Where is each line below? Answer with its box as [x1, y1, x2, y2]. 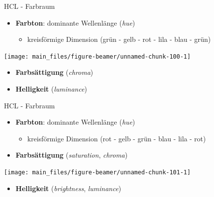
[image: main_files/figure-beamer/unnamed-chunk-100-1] [4, 53, 191, 60]
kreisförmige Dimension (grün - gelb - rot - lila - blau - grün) [27, 34, 211, 44]
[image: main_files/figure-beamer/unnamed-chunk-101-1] [4, 169, 191, 176]
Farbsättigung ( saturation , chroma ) [15, 150, 128, 160]
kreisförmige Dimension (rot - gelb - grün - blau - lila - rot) [27, 133, 206, 143]
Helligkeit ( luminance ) [15, 84, 87, 94]
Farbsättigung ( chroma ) [15, 67, 93, 77]
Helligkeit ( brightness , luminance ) [15, 183, 122, 193]
